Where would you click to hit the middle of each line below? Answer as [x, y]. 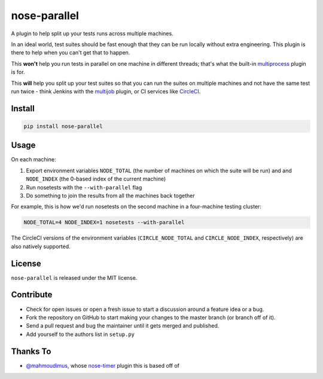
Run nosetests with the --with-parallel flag [84, 187]
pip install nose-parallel [63, 126]
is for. [18, 72]
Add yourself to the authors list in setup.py [80, 334]
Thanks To [31, 351]
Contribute [32, 295]
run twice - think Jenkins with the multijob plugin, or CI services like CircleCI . [106, 91]
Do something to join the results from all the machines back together [111, 195]
